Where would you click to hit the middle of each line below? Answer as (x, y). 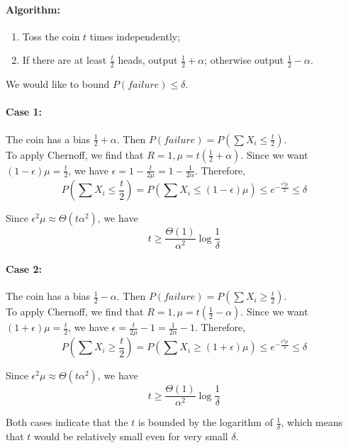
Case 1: (24, 112)
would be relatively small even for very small (131, 436)
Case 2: (24, 269)
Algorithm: (33, 9)
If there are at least (64, 60)
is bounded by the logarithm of (206, 422)
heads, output (148, 60)
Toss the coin (51, 36)
